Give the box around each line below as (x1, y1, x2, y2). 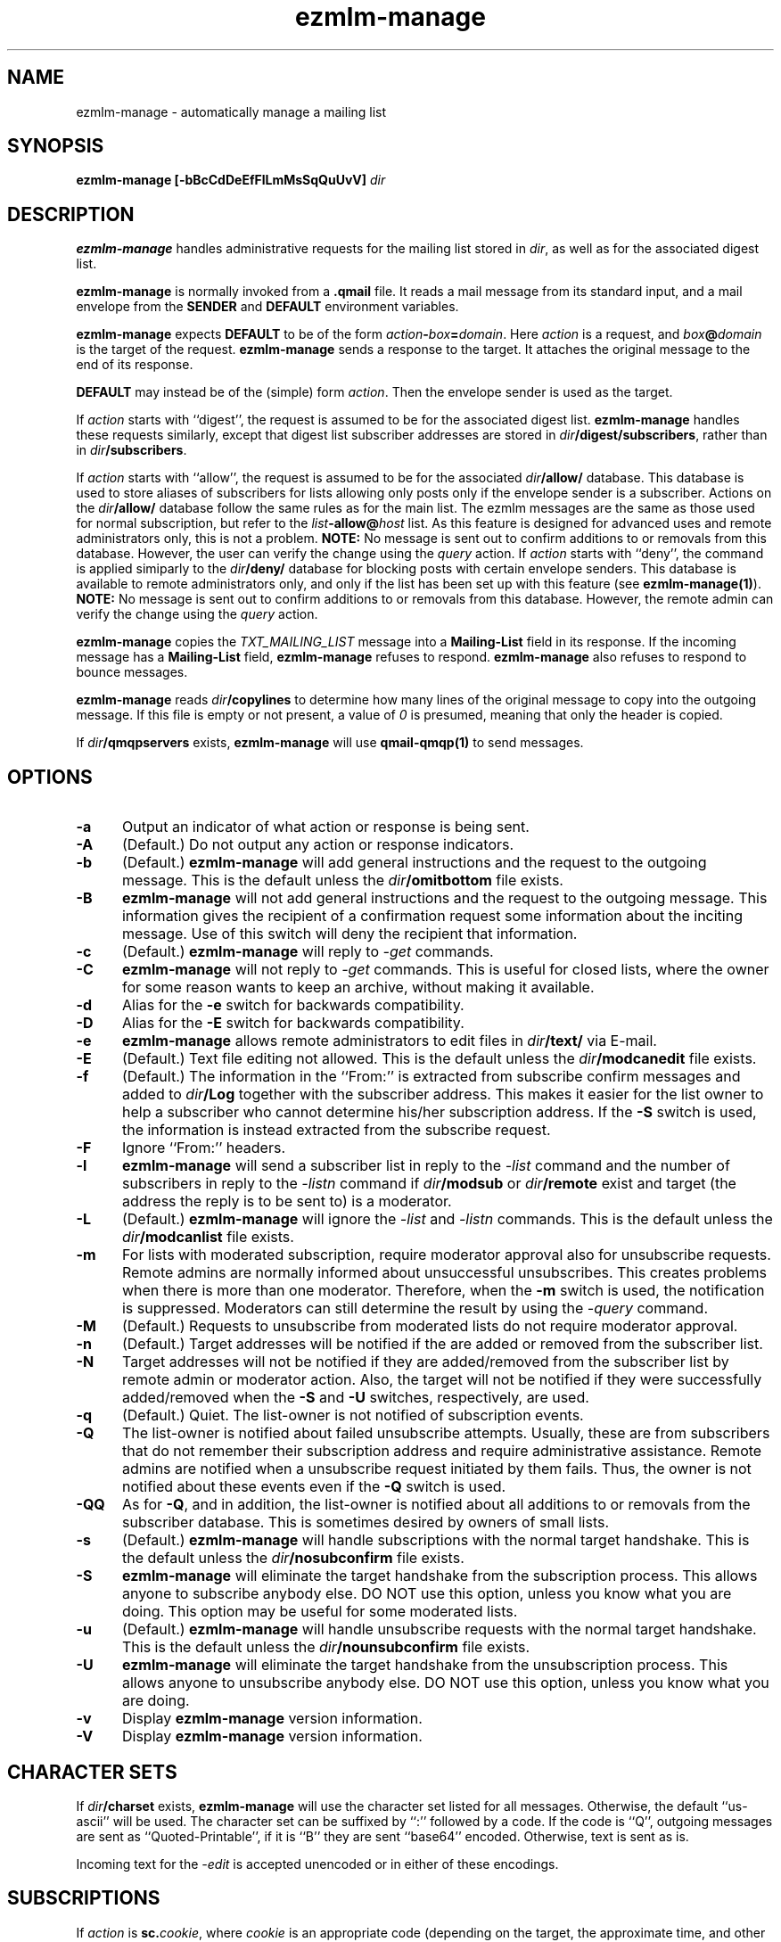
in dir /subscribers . (76, 442, 187, 458)
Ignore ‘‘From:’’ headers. (121, 1139, 285, 1157)
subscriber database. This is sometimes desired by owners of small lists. (121, 1513, 610, 1532)
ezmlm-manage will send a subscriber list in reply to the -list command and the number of (121, 1156, 730, 1175)
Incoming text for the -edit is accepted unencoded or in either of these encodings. (76, 1856, 559, 1872)
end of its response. (76, 357, 193, 373)
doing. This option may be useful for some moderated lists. (121, 1602, 518, 1621)
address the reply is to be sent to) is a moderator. (121, 1192, 452, 1211)
